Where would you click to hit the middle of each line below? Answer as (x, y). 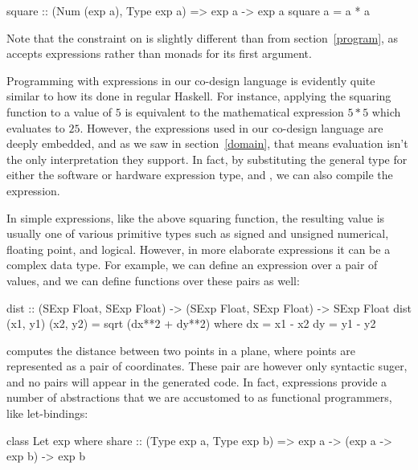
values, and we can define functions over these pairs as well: (153, 280)
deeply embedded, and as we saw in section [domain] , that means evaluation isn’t (207, 143)
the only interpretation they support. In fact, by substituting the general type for (207, 159)
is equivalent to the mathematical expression (234, 111)
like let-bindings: (47, 413)
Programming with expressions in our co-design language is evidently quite (191, 80)
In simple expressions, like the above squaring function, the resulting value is (196, 217)
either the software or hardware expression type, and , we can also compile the (200, 175)
